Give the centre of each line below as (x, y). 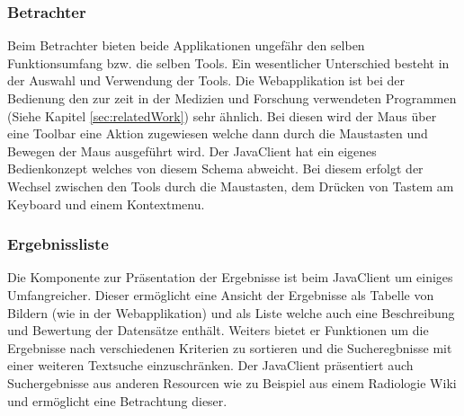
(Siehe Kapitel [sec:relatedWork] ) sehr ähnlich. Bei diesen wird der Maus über (222, 115)
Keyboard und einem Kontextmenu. (106, 204)
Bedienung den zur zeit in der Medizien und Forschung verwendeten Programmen (232, 98)
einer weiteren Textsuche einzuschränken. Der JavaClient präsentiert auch (210, 365)
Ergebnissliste (58, 244)
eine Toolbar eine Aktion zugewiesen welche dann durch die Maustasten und (218, 133)
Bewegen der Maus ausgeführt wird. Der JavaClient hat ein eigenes (192, 150)
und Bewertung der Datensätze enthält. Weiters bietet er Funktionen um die (218, 330)
